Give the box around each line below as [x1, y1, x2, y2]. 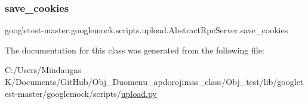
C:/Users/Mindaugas [5, 64, 81, 76]
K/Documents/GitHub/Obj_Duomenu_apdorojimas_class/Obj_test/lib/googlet [5, 75, 304, 87]
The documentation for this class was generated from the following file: [5, 43, 264, 56]
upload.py [121, 87, 157, 99]
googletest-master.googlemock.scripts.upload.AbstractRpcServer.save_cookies [5, 24, 288, 36]
